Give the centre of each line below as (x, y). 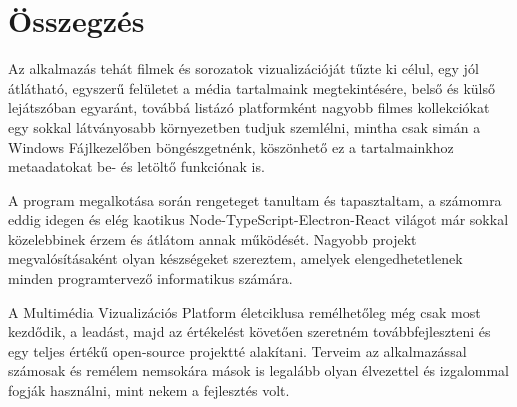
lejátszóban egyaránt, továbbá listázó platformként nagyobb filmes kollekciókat (249, 107)
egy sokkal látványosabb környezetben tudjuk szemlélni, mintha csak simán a (244, 126)
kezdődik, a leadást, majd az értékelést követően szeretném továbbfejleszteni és (249, 331)
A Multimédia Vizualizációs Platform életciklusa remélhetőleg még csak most (244, 311)
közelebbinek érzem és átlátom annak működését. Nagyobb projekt (212, 238)
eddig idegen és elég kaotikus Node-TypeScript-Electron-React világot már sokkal (258, 219)
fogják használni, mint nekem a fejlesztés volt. (149, 390)
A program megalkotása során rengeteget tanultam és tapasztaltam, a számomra (255, 199)
